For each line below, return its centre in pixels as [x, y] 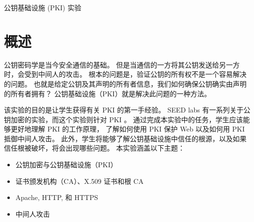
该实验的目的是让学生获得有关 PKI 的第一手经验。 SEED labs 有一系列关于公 [127, 110]
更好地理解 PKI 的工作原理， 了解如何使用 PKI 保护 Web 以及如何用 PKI [127, 129]
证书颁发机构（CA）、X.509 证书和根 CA [79, 181]
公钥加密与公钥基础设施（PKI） [66, 165]
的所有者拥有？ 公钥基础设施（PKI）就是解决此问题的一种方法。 [108, 93]
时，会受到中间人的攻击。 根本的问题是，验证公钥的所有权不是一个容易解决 [125, 74]
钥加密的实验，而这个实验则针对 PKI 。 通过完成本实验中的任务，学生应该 [124, 119]
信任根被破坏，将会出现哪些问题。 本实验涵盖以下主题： [94, 148]
